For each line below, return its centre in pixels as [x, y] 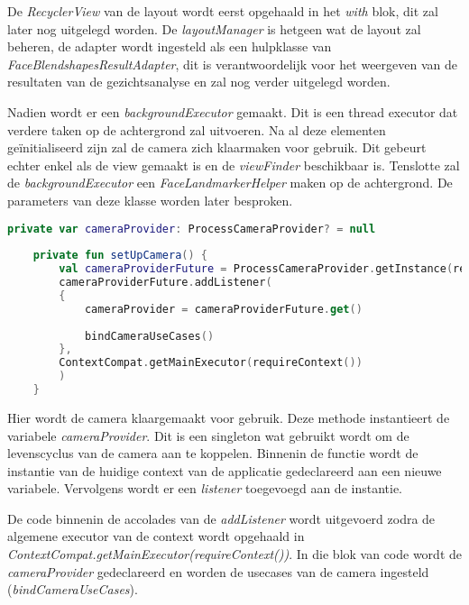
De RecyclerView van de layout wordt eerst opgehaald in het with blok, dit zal [223, 11]
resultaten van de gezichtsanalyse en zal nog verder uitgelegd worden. [199, 82]
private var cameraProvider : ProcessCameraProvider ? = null [192, 229]
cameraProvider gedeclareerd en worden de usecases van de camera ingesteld [218, 571]
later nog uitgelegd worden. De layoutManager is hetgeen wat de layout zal [214, 28]
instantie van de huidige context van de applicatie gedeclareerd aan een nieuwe [225, 470]
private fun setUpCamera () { [120, 256]
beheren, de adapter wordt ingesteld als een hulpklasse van [170, 46]
